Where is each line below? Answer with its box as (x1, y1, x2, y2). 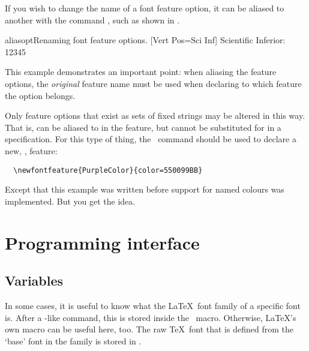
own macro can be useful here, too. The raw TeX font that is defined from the (5, 323, 293, 335)
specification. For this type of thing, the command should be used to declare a (5, 133, 296, 145)
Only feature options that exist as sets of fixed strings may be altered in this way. (5, 109, 305, 122)
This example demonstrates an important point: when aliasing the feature (5, 65, 277, 78)
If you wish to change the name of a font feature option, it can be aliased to (5, 2, 284, 14)
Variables (5, 271, 64, 290)
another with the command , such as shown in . (5, 13, 180, 26)
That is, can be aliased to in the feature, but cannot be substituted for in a (5, 121, 281, 133)
